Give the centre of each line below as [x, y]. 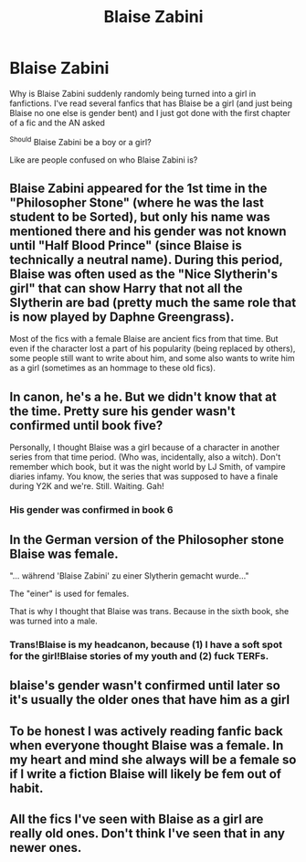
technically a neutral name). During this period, [146, 259]
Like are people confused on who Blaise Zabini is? [104, 160]
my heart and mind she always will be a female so [153, 759]
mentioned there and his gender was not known [148, 231]
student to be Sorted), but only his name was [140, 217]
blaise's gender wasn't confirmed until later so [145, 686]
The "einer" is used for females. [69, 593]
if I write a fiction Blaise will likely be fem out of [145, 774]
